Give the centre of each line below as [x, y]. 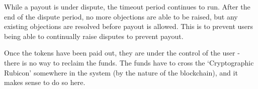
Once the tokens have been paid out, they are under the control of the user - [122, 53]
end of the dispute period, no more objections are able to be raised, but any [121, 16]
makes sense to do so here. [45, 82]
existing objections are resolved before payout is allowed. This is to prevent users [129, 26]
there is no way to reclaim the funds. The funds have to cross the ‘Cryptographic [129, 62]
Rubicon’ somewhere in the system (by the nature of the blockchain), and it [121, 72]
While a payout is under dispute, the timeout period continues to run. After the [127, 6]
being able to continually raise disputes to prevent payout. [94, 36]
